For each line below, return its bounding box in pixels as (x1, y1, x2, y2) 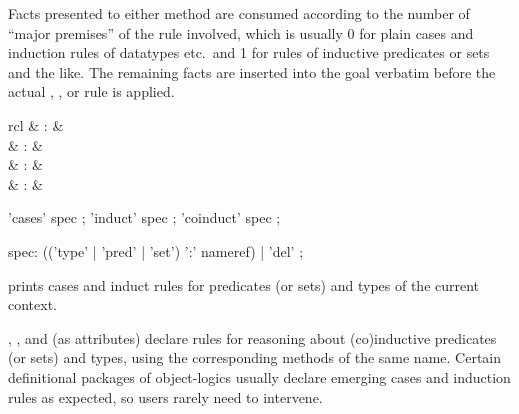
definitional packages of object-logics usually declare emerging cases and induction (8, 366, 511, 387)
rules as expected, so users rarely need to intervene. (8, 386, 323, 407)
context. (8, 294, 57, 315)
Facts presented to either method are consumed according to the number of (8, 3, 470, 23)
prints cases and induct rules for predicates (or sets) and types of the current (8, 274, 480, 295)
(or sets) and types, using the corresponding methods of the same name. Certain (8, 347, 502, 368)
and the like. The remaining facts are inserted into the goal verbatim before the (8, 61, 496, 82)
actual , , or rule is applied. (8, 81, 175, 102)
